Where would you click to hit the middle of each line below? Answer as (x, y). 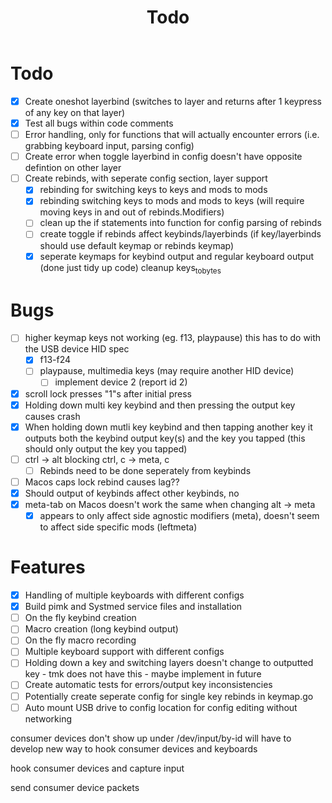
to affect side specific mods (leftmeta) (118, 527)
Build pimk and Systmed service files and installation (133, 607)
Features (48, 567)
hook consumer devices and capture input (97, 768)
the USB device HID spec (77, 349)
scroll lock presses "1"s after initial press (108, 393)
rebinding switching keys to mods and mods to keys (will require (172, 201)
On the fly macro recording (80, 640)
